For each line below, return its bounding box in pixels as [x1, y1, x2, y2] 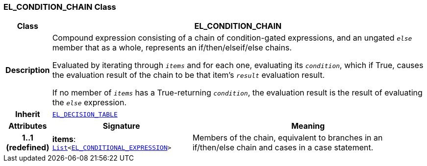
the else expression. [52, 97, 127, 108]
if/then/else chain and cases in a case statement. [192, 142, 374, 153]
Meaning [291, 121, 325, 131]
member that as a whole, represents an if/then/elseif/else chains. [52, 43, 292, 53]
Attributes [8, 121, 47, 131]
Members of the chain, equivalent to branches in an [192, 133, 383, 143]
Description [5, 65, 50, 75]
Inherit [15, 109, 40, 119]
